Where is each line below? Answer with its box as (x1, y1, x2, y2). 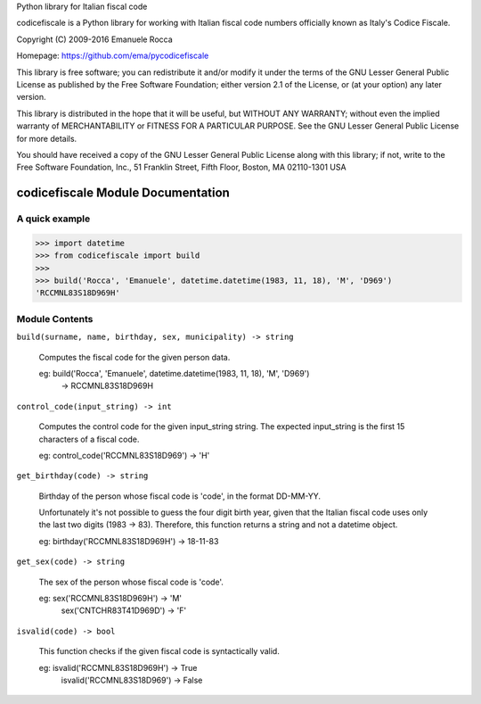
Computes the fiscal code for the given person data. (38, 352, 231, 362)
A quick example (16, 212, 91, 225)
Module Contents (16, 312, 94, 325)
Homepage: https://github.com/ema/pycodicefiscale (16, 50, 209, 62)
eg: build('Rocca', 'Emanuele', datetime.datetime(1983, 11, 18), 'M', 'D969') (38, 368, 310, 378)
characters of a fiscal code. (38, 434, 140, 444)
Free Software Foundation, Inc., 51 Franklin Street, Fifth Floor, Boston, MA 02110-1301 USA (16, 162, 346, 173)
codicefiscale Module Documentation (16, 186, 231, 201)
